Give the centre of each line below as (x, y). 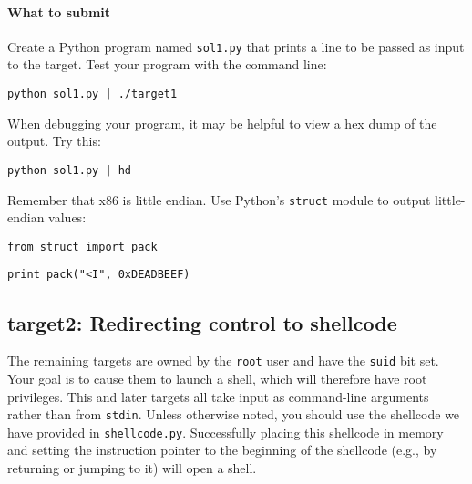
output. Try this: (54, 141)
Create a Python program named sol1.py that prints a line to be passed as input (236, 46)
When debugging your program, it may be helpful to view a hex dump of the (222, 123)
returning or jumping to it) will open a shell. (132, 468)
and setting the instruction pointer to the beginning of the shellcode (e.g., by (222, 450)
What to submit (59, 11)
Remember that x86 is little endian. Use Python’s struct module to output (219, 199)
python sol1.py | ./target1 (92, 94)
